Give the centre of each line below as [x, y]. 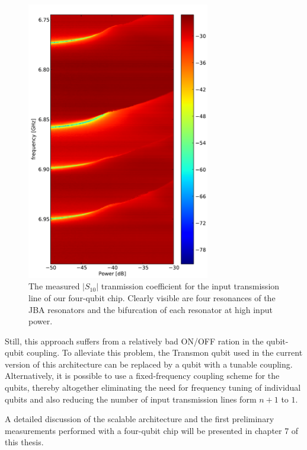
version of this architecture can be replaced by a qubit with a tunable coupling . [149, 364]
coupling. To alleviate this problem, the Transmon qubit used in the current [164, 352]
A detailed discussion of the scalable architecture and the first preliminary [140, 419]
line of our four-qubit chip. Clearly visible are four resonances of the [152, 297]
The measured [54, 286]
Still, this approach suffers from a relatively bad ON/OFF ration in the [134, 341]
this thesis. [24, 442]
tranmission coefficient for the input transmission [190, 286]
